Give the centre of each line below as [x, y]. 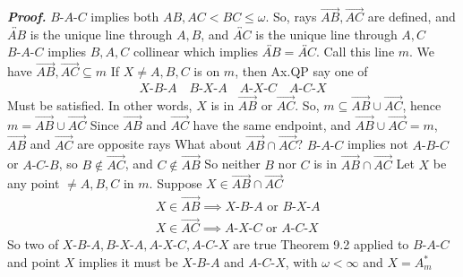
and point [34, 262]
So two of [33, 244]
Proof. [27, 17]
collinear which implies [195, 52]
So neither [232, 164]
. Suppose [176, 183]
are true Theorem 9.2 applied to [321, 244]
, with [301, 262]
